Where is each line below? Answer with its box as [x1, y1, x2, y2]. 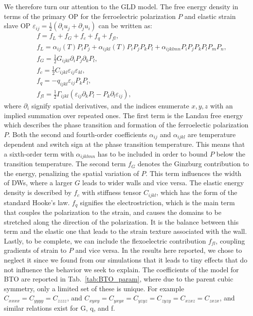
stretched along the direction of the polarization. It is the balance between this [4, 216, 239, 227]
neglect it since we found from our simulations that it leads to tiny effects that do [4, 254, 248, 264]
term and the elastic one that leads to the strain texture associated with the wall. [4, 226, 247, 236]
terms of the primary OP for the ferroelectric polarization [4, 11, 176, 21]
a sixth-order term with [4, 148, 74, 158]
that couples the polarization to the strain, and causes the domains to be [4, 207, 221, 217]
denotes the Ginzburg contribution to [138, 158, 249, 169]
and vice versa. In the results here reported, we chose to [75, 245, 242, 255]
